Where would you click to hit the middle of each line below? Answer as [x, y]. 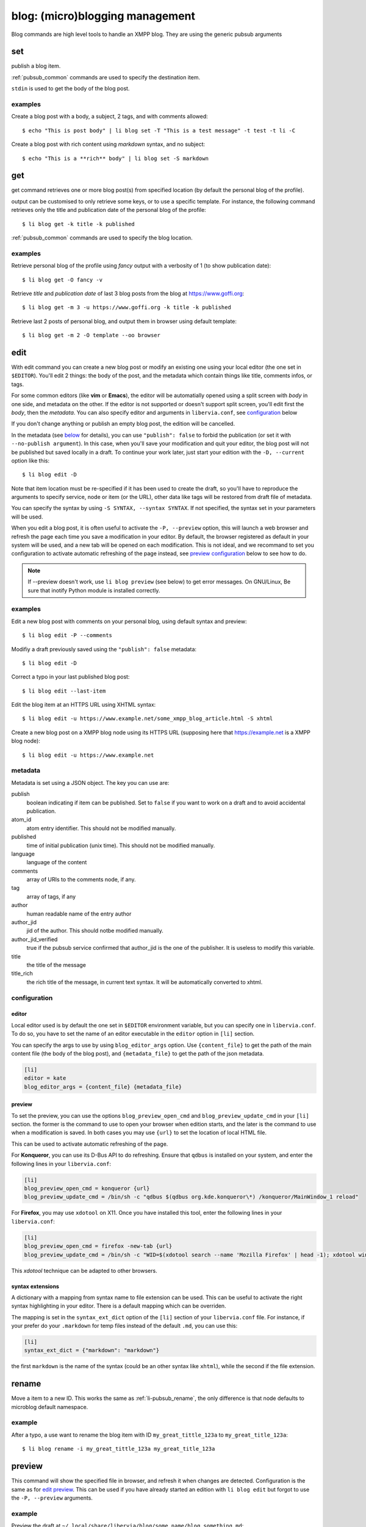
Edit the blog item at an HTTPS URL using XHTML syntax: [84, 705]
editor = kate [45, 1078]
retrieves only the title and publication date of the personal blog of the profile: [109, 210]
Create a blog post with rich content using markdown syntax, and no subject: [108, 144]
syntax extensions [35, 1286]
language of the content [57, 862]
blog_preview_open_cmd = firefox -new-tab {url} [98, 1246]
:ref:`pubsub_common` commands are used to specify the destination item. [106, 77]
